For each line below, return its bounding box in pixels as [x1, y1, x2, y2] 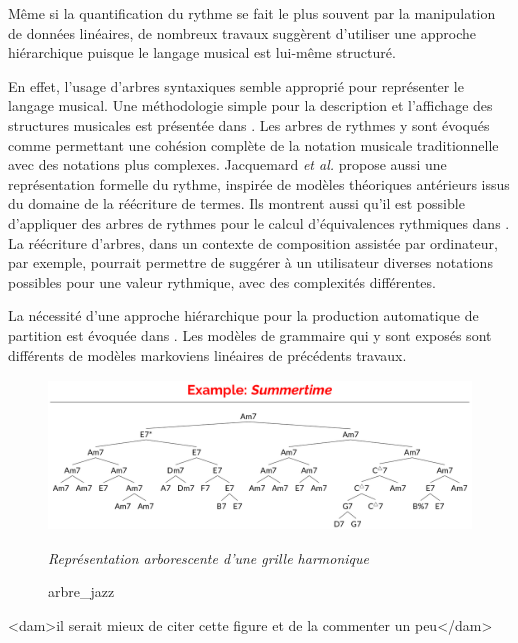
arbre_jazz [48, 581, 115, 602]
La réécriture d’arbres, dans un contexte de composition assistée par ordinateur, [8, 232, 498, 253]
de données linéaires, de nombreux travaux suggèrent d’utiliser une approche [8, 22, 477, 43]
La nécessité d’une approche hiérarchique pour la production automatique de [8, 305, 479, 326]
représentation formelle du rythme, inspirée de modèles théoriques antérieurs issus [8, 173, 510, 194]
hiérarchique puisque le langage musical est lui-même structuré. [8, 42, 396, 63]
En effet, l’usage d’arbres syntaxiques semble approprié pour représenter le [8, 75, 464, 96]
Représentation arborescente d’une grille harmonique [48, 547, 369, 568]
